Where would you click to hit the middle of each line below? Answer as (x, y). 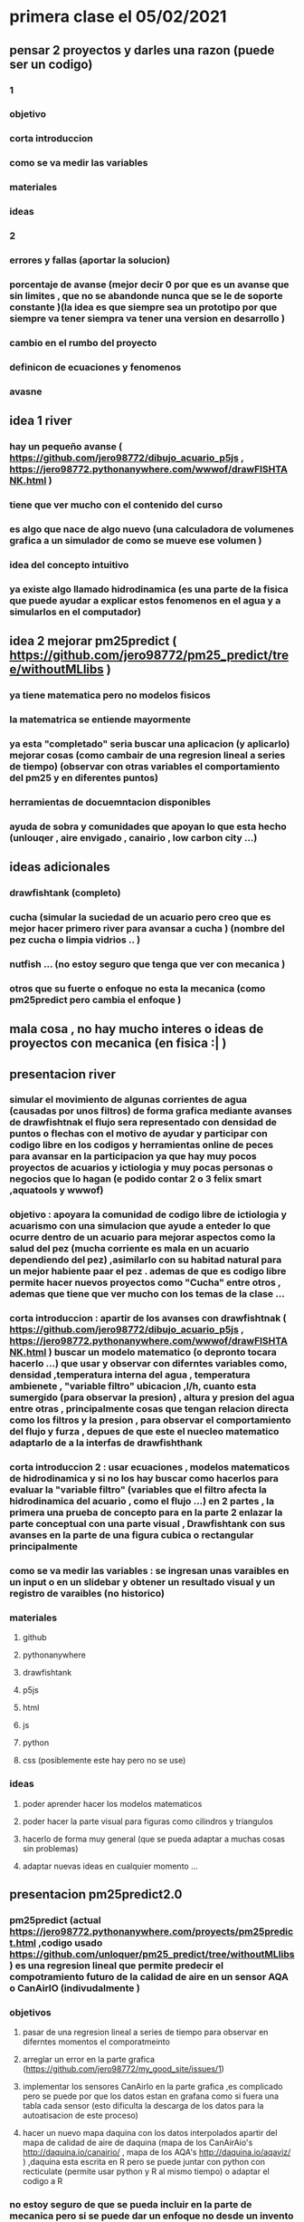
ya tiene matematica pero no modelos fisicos (110, 695)
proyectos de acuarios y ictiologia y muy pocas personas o (141, 1168)
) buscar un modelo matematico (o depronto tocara (163, 1352)
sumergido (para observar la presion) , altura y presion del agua (152, 1397)
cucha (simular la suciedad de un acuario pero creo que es (140, 917)
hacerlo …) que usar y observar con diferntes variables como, (148, 1364)
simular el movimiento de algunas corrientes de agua (128, 1100)
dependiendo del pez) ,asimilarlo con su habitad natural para (146, 1260)
